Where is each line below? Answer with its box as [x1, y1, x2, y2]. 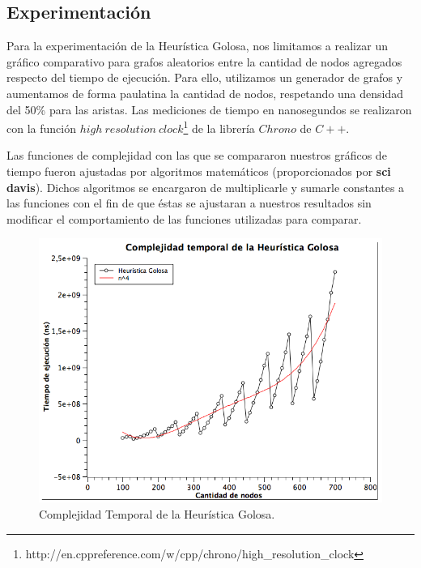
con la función [6, 119, 76, 136]
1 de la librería [183, 117, 255, 136]
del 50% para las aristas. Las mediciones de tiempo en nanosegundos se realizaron [6, 100, 412, 117]
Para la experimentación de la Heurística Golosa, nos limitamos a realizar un [6, 37, 388, 54]
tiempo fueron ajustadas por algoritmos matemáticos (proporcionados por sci [6, 163, 391, 180]
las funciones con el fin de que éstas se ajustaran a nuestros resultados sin [6, 194, 372, 211]
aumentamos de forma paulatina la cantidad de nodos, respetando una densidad [6, 84, 404, 101]
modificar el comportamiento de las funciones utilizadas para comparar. [6, 210, 362, 227]
